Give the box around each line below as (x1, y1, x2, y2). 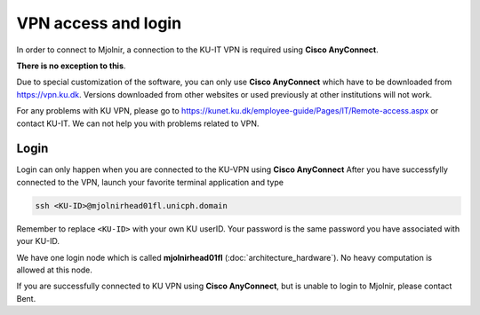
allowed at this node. (16, 264, 93, 275)
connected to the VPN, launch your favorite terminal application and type (16, 177, 284, 187)
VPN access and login (16, 13, 182, 33)
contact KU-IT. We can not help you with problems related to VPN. (16, 118, 260, 129)
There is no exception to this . (16, 60, 126, 71)
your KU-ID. (16, 236, 60, 247)
